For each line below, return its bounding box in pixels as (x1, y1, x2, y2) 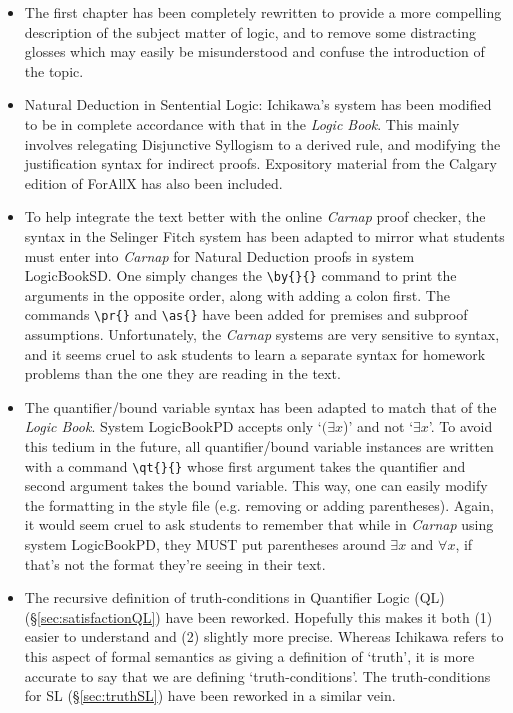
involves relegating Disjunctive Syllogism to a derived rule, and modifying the (24, 133, 501, 154)
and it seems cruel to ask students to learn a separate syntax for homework (24, 343, 486, 364)
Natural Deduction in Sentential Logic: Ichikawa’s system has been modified (24, 94, 492, 115)
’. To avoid (428, 416, 493, 437)
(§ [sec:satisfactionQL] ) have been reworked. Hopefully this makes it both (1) (24, 606, 493, 627)
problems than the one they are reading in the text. (24, 363, 341, 384)
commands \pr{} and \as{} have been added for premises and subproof (24, 304, 468, 325)
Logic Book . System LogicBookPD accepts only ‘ (24, 416, 322, 437)
